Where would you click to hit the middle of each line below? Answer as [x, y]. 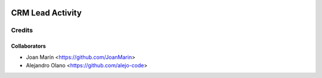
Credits [22, 30]
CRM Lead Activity [46, 13]
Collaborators [28, 46]
